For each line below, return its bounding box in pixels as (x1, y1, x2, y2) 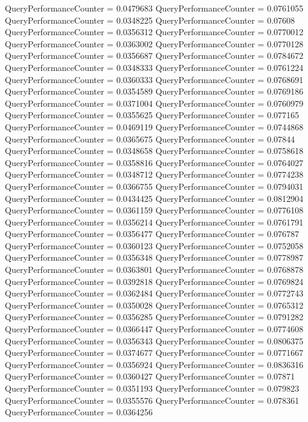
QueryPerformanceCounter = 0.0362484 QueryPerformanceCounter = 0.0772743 (5, 287, 304, 300)
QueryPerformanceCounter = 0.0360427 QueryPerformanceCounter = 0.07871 (5, 370, 295, 383)
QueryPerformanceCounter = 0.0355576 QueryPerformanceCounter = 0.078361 (5, 394, 300, 406)
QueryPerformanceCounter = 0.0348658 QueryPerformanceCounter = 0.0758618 (5, 144, 304, 157)
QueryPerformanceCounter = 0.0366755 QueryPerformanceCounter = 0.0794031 (5, 179, 304, 192)
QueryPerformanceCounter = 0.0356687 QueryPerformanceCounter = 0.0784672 (5, 49, 304, 62)
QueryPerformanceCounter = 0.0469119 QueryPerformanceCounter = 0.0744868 (5, 120, 304, 133)
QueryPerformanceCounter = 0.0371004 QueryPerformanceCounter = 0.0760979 (5, 96, 304, 109)
